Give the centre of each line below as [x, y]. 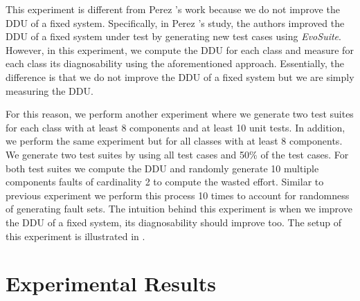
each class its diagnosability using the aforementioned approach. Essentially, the [175, 63]
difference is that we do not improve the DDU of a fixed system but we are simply [180, 76]
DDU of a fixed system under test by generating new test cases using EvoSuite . [173, 36]
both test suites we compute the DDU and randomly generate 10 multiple [162, 168]
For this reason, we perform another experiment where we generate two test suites [180, 114]
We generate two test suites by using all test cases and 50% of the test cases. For [177, 154]
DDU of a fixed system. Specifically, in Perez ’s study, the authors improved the [175, 22]
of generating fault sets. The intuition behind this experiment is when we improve [179, 209]
